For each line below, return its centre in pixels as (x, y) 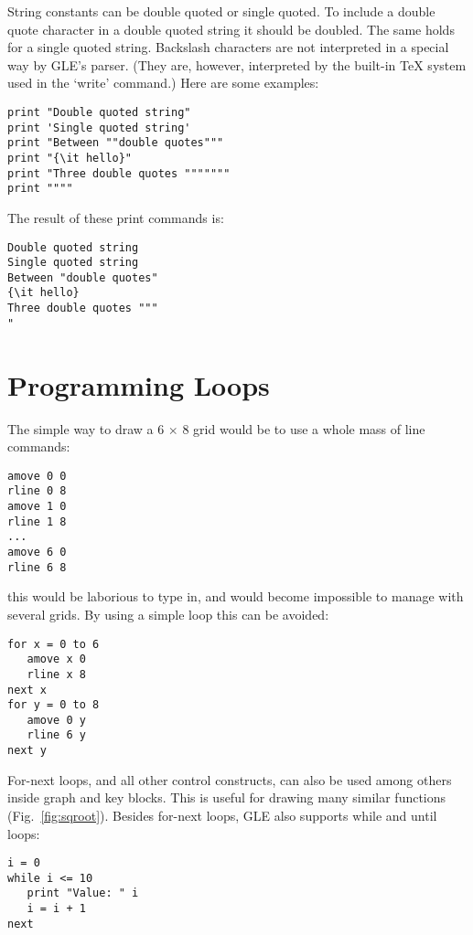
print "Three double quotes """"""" (119, 173)
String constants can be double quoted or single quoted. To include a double (221, 11)
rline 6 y (56, 735)
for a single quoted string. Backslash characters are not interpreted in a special (228, 47)
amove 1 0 (37, 507)
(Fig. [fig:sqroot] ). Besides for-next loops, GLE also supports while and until (222, 815)
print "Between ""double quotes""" (116, 143)
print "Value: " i (83, 893)
